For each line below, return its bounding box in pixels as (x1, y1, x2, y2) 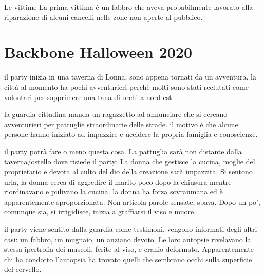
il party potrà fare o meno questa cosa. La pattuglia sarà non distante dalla (4, 146, 242, 156)
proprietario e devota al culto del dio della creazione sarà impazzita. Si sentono (4, 166, 253, 177)
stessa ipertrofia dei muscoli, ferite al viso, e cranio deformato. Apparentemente (4, 244, 254, 254)
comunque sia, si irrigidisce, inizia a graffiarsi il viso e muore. (4, 206, 196, 217)
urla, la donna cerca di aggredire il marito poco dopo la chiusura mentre (4, 176, 232, 187)
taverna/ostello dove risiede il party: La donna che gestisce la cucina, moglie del (4, 156, 255, 167)
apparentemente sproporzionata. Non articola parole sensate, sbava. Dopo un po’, (4, 196, 260, 207)
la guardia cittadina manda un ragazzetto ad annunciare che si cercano (4, 109, 228, 120)
